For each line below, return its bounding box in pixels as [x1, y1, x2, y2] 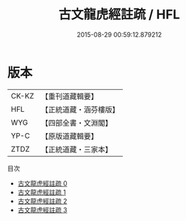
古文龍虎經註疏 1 [17, 188, 66, 196]
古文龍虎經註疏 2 [17, 196, 67, 205]
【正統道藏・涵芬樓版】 [40, 104, 119, 114]
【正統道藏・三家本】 [40, 144, 112, 154]
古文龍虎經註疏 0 [17, 178, 67, 188]
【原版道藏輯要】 [40, 131, 98, 141]
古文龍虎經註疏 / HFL [58, 6, 180, 23]
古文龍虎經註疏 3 [17, 205, 67, 214]
